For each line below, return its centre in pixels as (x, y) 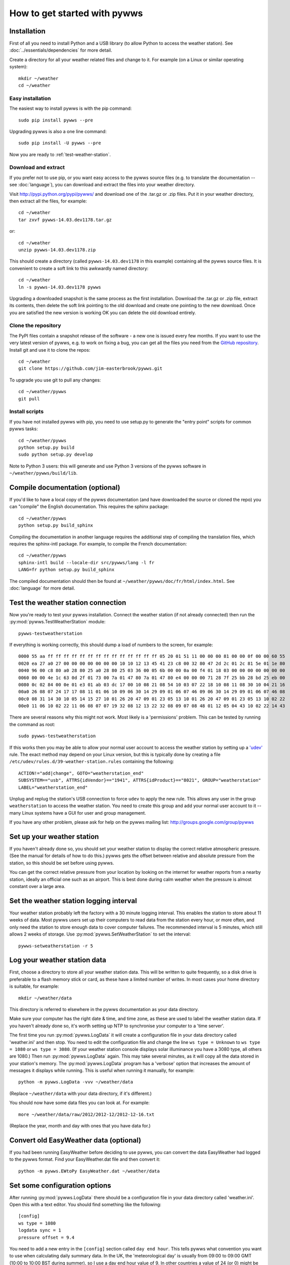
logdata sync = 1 (40, 1230)
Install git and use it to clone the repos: (50, 350)
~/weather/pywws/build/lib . (44, 473)
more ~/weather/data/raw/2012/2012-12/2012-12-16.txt (86, 1114)
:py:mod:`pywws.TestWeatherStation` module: (57, 622)
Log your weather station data (58, 960)
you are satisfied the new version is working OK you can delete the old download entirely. (103, 312)
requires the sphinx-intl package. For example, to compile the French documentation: (98, 543)
